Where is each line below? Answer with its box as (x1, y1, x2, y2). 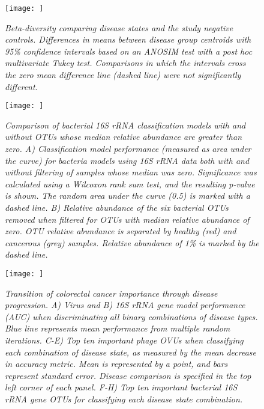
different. (5, 80, 38, 92)
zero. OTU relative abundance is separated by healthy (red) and (5, 225, 236, 237)
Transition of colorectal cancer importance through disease (5, 286, 218, 299)
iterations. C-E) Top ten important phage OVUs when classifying (5, 334, 244, 347)
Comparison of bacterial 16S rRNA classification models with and (5, 118, 246, 131)
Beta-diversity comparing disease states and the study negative (5, 21, 233, 34)
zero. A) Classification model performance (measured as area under (5, 142, 251, 155)
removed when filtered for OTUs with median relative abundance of (5, 213, 250, 225)
